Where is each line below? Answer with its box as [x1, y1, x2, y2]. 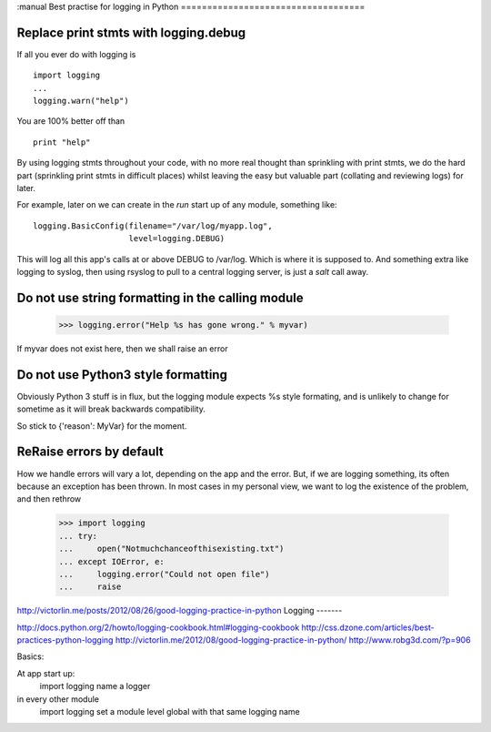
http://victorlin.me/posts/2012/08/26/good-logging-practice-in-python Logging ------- [16, 605, 343, 616]
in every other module [16, 693, 100, 705]
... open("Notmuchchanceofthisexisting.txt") [58, 544, 285, 554]
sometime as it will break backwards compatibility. [16, 403, 206, 414]
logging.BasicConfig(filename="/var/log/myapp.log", [33, 220, 273, 231]
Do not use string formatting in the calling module [16, 290, 304, 305]
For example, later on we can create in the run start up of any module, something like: [16, 199, 337, 210]
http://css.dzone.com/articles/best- [301, 622, 436, 633]
